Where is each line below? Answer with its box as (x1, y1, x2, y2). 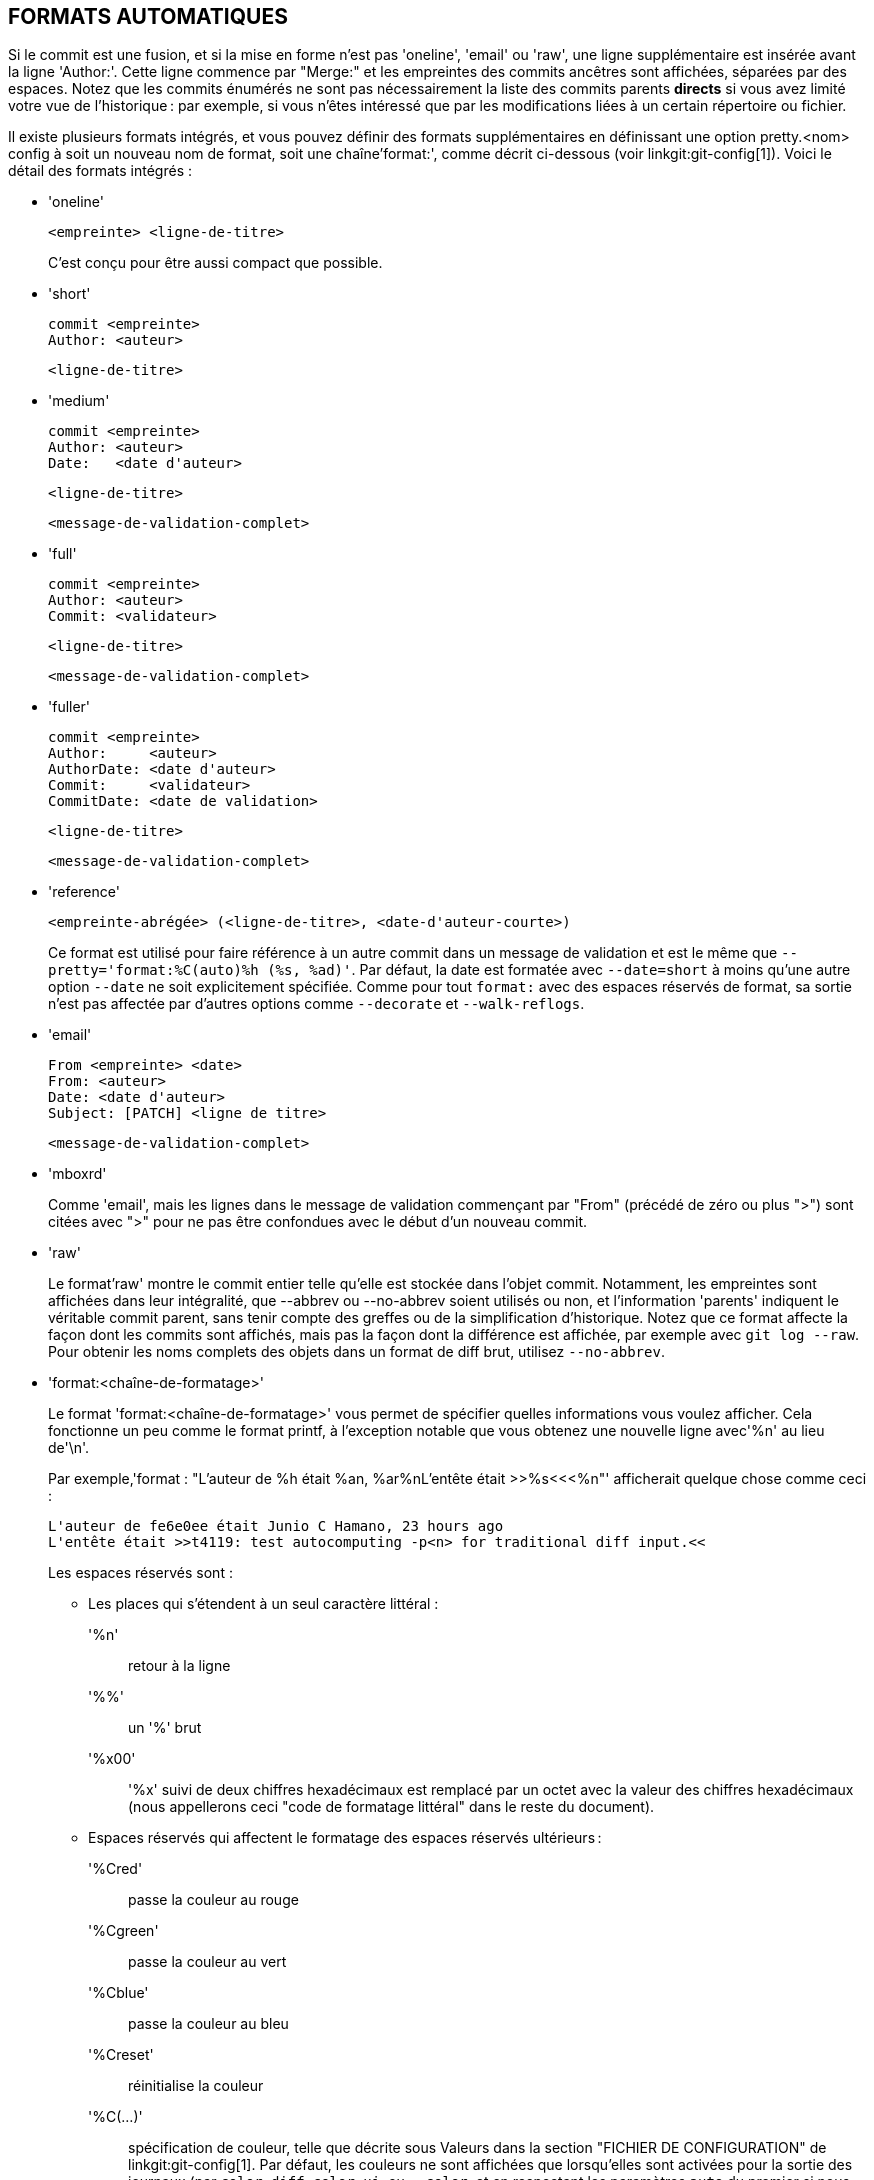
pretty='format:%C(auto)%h (48, 962, 259, 979)
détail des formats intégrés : (8, 162, 192, 180)
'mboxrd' (48, 1165, 107, 1183)
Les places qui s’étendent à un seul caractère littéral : (88, 1595, 439, 1613)
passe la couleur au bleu (128, 2015, 289, 2033)
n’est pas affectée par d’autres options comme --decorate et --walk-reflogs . (48, 995, 585, 1013)
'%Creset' (88, 2046, 154, 2064)
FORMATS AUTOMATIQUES (8, 4, 288, 29)
